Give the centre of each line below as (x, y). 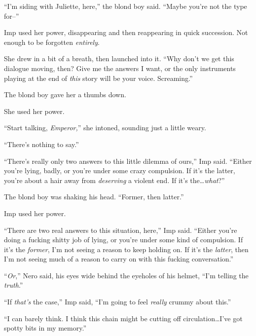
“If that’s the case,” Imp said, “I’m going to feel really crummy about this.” (118, 302)
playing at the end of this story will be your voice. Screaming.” (98, 78)
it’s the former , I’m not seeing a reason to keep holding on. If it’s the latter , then (126, 249)
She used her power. (34, 111)
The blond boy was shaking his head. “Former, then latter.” (94, 197)
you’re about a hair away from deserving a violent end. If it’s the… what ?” (114, 180)
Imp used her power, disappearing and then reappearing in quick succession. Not (126, 32)
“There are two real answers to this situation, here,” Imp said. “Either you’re (121, 230)
